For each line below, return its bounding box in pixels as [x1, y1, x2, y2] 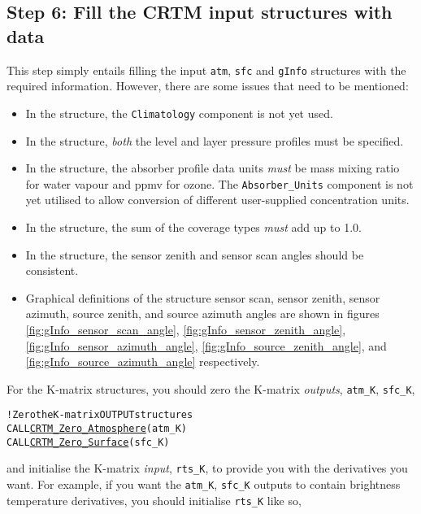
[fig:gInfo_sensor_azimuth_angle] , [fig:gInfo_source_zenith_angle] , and [25, 337, 387, 354]
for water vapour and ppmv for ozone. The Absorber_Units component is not [25, 175, 414, 192]
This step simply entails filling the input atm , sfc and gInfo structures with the [7, 61, 406, 78]
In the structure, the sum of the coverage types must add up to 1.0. [25, 218, 362, 235]
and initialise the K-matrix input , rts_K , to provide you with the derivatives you [7, 460, 408, 477]
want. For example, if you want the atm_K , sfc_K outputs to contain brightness [7, 475, 401, 492]
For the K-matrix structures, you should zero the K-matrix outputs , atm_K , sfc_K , [7, 380, 415, 397]
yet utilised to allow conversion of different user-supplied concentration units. [25, 191, 410, 208]
